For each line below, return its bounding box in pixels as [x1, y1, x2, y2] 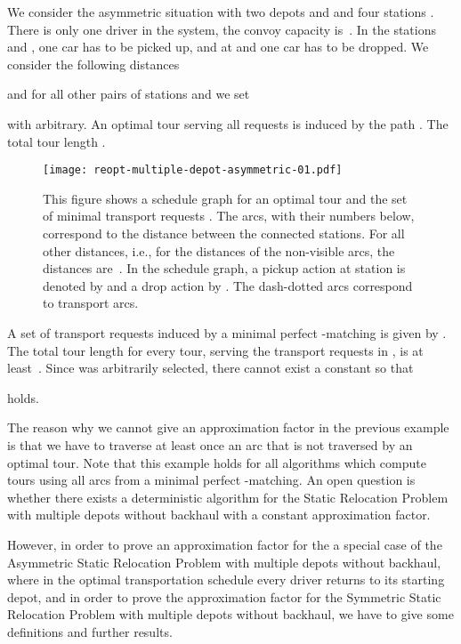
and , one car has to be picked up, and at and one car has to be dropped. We [7, 37, 429, 56]
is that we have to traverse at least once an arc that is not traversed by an [7, 435, 413, 454]
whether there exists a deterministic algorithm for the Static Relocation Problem [7, 487, 449, 506]
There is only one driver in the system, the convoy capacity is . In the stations [7, 20, 436, 38]
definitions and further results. [7, 622, 173, 640]
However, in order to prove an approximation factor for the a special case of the [7, 535, 442, 553]
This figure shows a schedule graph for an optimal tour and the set [43, 189, 408, 207]
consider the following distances [7, 54, 180, 73]
